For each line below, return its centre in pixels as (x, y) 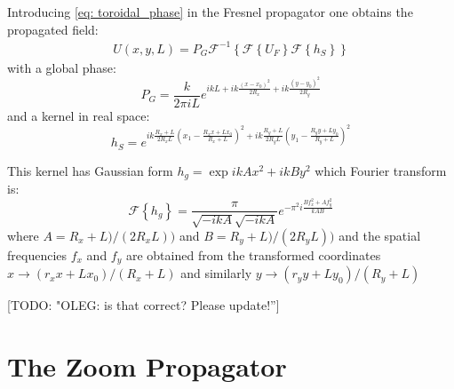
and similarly (216, 273)
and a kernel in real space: (79, 115)
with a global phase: (62, 67)
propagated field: (53, 29)
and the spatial (380, 235)
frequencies (37, 254)
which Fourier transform (381, 170)
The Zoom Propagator (147, 366)
